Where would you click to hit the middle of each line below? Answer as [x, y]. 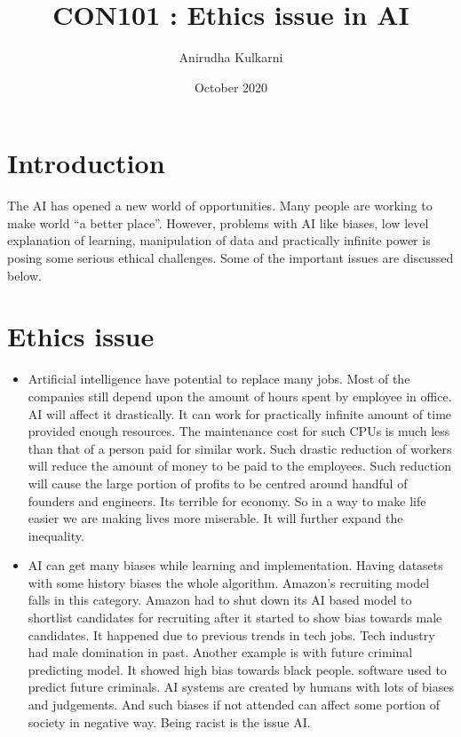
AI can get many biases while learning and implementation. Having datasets [235, 565]
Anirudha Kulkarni [231, 57]
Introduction [86, 163]
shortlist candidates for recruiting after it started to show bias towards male [235, 618]
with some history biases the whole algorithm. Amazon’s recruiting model [229, 582]
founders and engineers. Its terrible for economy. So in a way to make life [227, 500]
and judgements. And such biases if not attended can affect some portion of [234, 705]
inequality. [56, 535]
